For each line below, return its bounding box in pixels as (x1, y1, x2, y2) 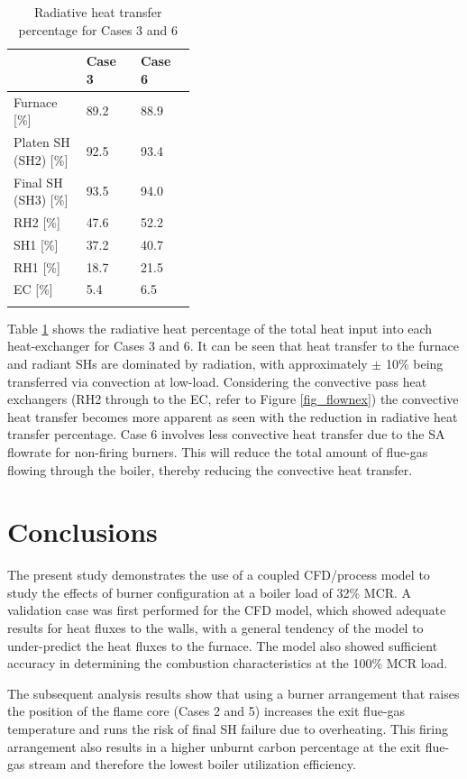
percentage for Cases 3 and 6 (18, 20, 178, 39)
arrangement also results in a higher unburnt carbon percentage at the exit (7, 737, 422, 756)
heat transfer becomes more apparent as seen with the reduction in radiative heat (7, 407, 458, 426)
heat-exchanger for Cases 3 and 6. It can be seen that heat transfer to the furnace (7, 336, 459, 355)
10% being (385, 354, 444, 372)
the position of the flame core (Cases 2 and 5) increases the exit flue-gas (7, 701, 406, 720)
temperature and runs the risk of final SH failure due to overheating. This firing (7, 719, 449, 738)
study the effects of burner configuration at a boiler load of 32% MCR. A (7, 582, 412, 601)
